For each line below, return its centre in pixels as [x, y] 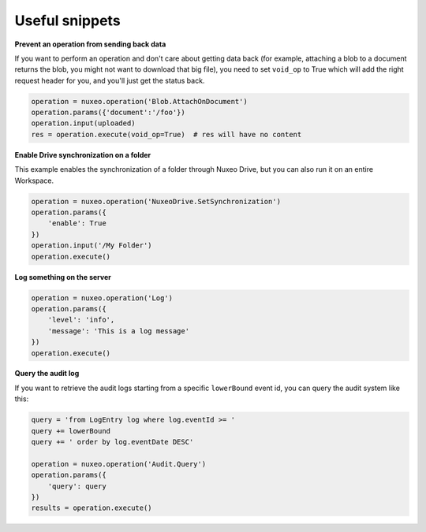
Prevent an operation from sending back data [90, 44]
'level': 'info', [81, 320]
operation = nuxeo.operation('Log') [102, 298]
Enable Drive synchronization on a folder [83, 154]
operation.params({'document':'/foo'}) [108, 113]
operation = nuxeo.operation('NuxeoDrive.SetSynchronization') [156, 201]
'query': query [77, 486]
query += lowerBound [71, 431]
